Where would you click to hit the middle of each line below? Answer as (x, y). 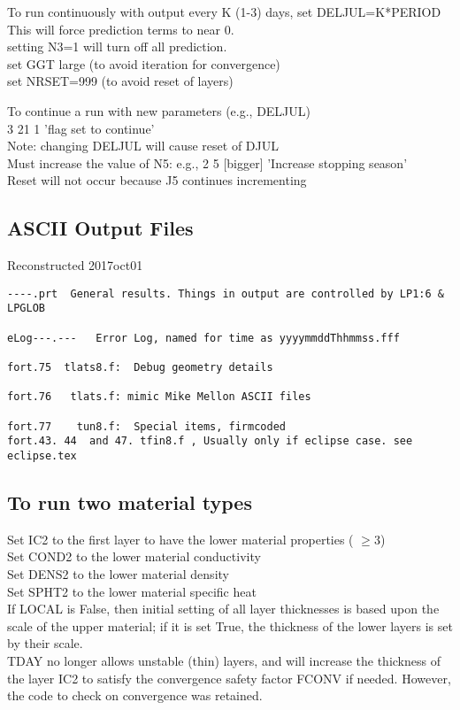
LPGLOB (26, 309)
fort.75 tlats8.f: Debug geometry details (140, 368)
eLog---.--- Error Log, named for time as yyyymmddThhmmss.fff (203, 338)
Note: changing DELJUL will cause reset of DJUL (143, 146)
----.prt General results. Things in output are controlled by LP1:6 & (226, 293)
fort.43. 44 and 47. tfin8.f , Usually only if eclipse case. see (210, 441)
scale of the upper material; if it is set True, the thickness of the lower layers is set (230, 625)
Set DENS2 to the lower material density (118, 574)
